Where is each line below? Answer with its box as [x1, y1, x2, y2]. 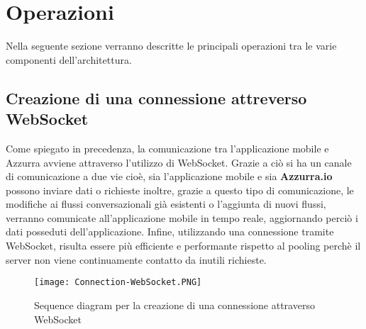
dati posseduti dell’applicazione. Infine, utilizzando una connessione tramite [6, 224, 334, 239]
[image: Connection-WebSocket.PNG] [34, 277, 202, 288]
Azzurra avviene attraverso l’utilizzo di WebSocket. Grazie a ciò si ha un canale [6, 155, 352, 169]
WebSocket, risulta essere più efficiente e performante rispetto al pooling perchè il [6, 238, 361, 253]
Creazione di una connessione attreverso [6, 87, 307, 108]
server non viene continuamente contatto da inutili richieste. [6, 252, 267, 267]
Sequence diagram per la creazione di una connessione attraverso [34, 297, 315, 312]
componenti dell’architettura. [6, 52, 132, 67]
